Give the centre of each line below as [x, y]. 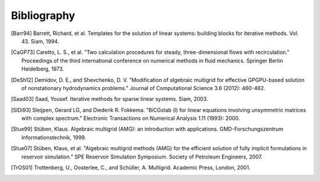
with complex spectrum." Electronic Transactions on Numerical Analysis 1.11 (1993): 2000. [131, 118]
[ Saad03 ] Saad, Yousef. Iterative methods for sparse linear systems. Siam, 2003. [110, 99]
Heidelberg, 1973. [43, 69]
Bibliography [43, 15]
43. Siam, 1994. [40, 41]
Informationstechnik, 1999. [54, 137]
